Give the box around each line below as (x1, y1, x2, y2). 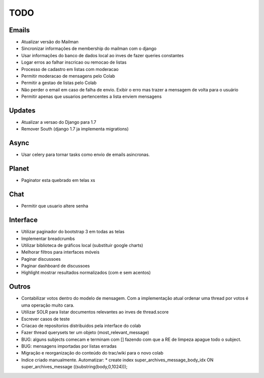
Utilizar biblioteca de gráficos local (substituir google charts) (21, 242, 144, 248)
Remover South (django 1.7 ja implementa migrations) (21, 126, 129, 132)
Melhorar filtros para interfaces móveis (21, 249, 100, 255)
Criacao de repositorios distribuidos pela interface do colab (21, 323, 141, 329)
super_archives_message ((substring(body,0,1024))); (21, 364, 128, 370)
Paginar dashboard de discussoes (21, 263, 90, 269)
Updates (9, 107, 36, 114)
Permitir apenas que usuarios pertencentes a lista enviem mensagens (21, 93, 162, 100)
